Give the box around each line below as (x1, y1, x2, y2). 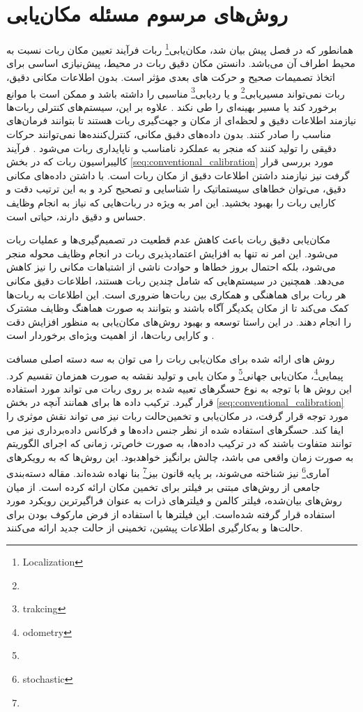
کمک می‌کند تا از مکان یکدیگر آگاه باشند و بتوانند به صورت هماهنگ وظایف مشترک (6, 301, 349, 315)
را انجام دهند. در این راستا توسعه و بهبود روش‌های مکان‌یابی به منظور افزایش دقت (6, 314, 351, 328)
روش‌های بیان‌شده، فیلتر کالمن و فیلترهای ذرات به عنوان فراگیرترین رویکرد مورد (6, 493, 342, 508)
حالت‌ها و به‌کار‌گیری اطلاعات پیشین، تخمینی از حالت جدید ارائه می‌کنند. (6, 520, 303, 535)
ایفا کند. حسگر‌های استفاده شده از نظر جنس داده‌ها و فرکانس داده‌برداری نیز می (6, 422, 344, 437)
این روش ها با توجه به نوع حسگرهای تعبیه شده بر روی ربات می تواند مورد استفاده (6, 381, 352, 395)
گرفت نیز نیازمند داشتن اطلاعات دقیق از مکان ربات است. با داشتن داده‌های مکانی (6, 167, 350, 182)
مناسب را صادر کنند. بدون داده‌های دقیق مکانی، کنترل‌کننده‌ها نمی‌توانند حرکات (6, 127, 332, 141)
